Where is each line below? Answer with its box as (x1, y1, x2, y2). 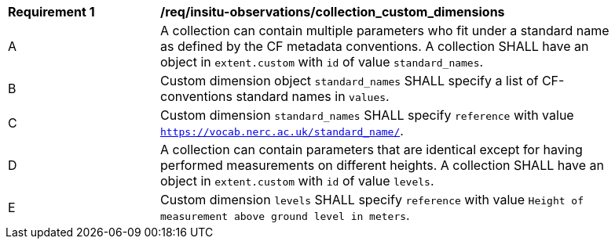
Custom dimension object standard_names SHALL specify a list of (160, 73, 539, 88)
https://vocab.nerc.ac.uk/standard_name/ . (160, 123, 404, 139)
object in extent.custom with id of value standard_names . (160, 54, 484, 70)
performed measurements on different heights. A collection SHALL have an (160, 157, 604, 173)
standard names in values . (236, 88, 390, 104)
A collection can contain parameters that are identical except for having (160, 142, 583, 157)
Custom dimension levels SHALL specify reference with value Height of (160, 192, 584, 207)
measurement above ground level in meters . (160, 207, 410, 223)
